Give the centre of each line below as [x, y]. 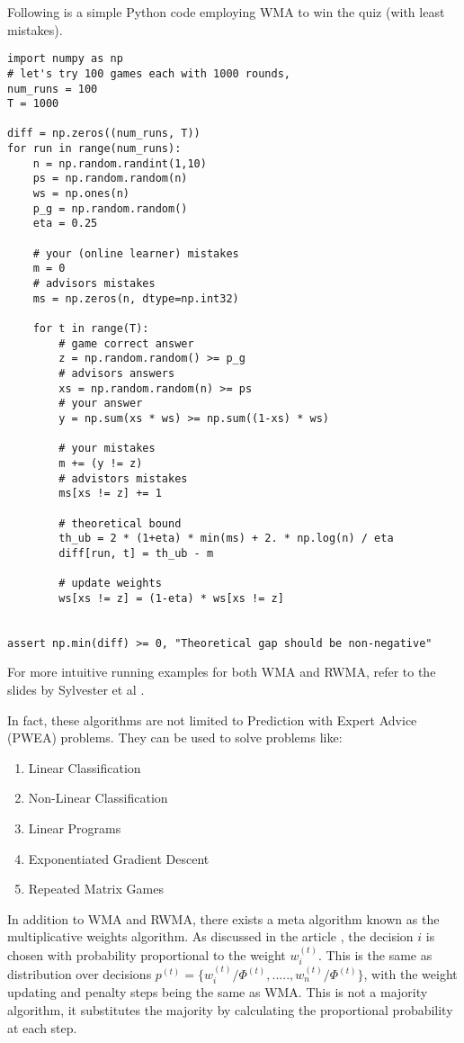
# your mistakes [107, 449]
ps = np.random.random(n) [110, 179]
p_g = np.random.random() [110, 208]
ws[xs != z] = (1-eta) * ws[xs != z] [171, 598]
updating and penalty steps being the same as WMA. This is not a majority [218, 992]
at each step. [42, 1027]
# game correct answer [126, 343]
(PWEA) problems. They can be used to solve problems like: [175, 737]
